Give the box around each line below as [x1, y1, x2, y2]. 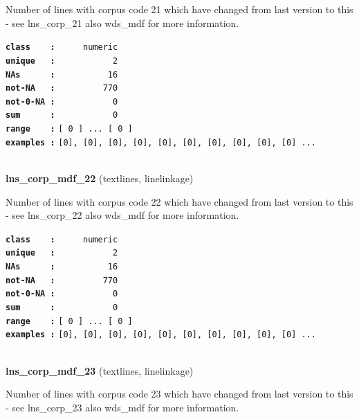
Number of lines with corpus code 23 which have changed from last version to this [6, 386, 353, 401]
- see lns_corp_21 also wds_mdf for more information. [6, 15, 239, 30]
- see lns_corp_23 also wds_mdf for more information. [6, 400, 239, 414]
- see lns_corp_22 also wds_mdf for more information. [6, 208, 239, 222]
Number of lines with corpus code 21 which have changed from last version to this [6, 2, 353, 16]
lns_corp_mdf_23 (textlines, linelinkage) [6, 363, 194, 377]
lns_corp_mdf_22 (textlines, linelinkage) [6, 171, 194, 186]
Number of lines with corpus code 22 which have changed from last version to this [6, 194, 353, 208]
